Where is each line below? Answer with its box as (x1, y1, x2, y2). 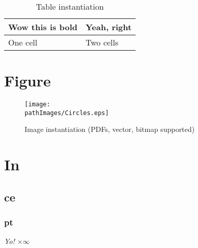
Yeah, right (85, 21, 132, 33)
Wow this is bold (8, 21, 78, 33)
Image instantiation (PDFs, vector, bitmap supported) (25, 124, 195, 134)
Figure (4, 70, 51, 91)
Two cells (85, 36, 119, 48)
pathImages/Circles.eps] (25, 109, 109, 117)
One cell (8, 36, 37, 48)
